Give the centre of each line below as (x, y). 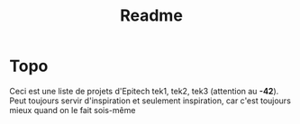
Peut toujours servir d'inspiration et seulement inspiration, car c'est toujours (150, 101)
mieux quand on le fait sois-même (73, 110)
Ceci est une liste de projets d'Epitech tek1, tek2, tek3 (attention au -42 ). (144, 91)
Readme (151, 16)
